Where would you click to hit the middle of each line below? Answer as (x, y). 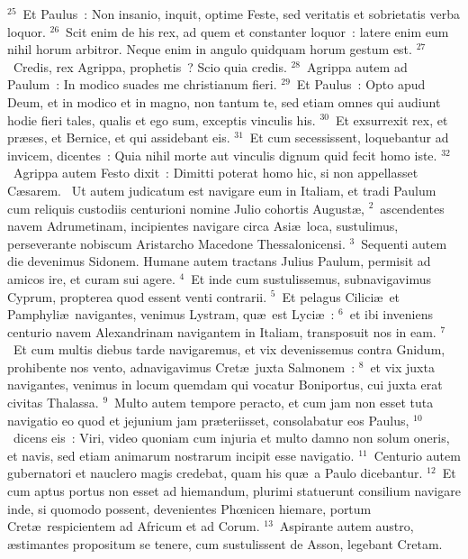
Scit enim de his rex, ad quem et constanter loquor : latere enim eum (257, 31)
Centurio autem (417, 455)
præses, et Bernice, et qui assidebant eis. (119, 137)
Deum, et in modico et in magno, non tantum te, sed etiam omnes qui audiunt (224, 101)
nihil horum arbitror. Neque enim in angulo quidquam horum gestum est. (210, 49)
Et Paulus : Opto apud (361, 84)
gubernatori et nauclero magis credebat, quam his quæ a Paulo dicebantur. (215, 473)
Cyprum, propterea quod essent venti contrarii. (137, 296)
